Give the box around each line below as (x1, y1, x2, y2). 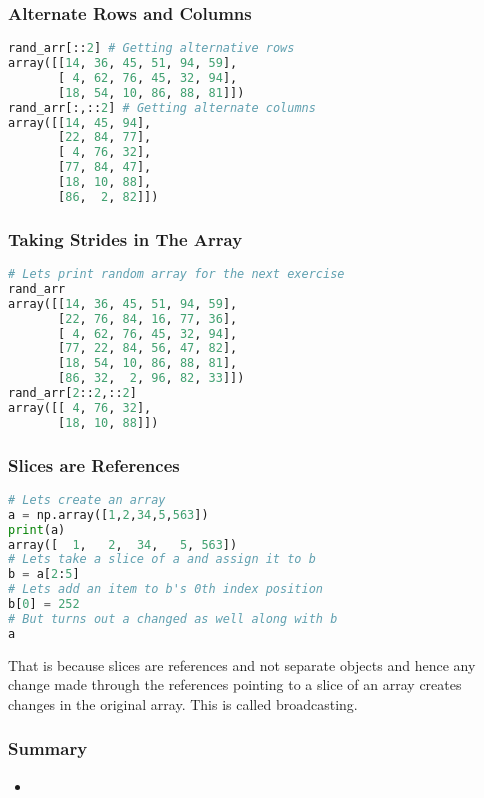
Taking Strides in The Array (8, 226, 243, 251)
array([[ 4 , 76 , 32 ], (8, 400, 152, 415)
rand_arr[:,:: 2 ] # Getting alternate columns (8, 100, 316, 115)
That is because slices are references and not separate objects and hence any (8, 654, 476, 675)
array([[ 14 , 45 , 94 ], (8, 115, 152, 130)
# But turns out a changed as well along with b (8, 611, 338, 626)
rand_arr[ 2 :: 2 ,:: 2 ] (8, 386, 137, 401)
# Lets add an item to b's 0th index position (8, 582, 323, 597)
